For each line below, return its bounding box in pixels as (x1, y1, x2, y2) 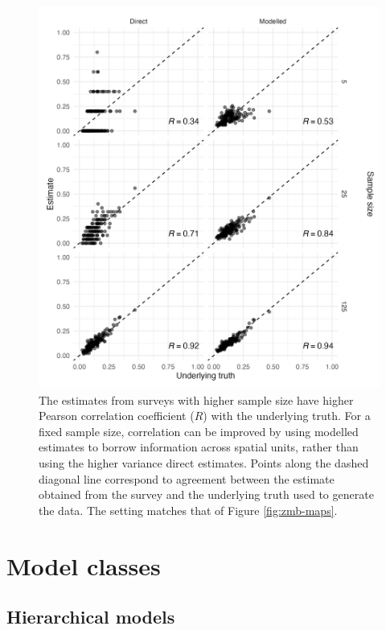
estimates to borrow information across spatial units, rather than (39, 439, 359, 455)
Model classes (6, 549, 161, 582)
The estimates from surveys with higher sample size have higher (39, 391, 354, 408)
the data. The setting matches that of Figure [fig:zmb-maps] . (39, 501, 338, 518)
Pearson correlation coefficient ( (39, 407, 195, 424)
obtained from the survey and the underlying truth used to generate (39, 486, 374, 503)
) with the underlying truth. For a (203, 407, 371, 424)
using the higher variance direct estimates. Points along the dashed (39, 454, 369, 471)
